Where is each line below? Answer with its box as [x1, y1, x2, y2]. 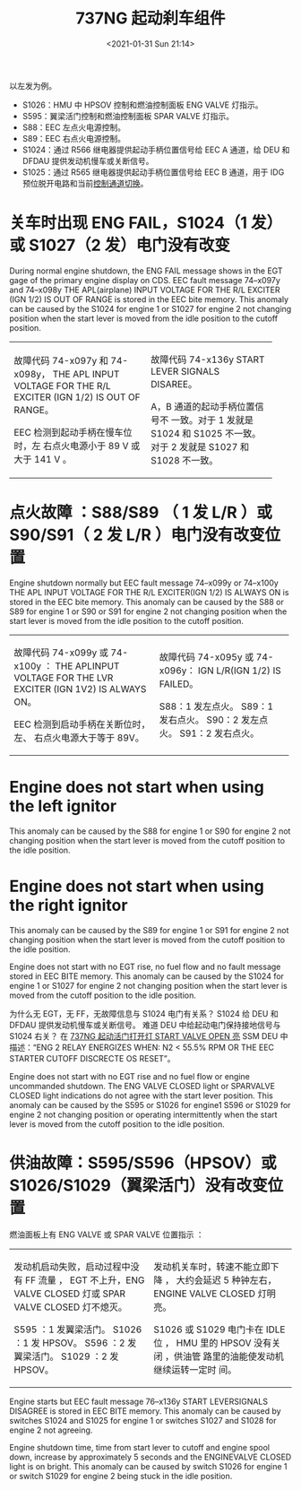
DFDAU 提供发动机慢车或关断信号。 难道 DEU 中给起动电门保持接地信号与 [9, 1019, 281, 1030]
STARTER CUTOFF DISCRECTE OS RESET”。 [9, 1053, 176, 1063]
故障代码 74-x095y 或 [159, 651, 254, 663]
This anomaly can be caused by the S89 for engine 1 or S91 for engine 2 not [9, 924, 289, 935]
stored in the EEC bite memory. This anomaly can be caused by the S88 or [9, 596, 284, 607]
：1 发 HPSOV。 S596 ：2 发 [13, 1337, 137, 1349]
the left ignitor [9, 796, 117, 816]
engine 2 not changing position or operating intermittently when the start [9, 1109, 278, 1120]
